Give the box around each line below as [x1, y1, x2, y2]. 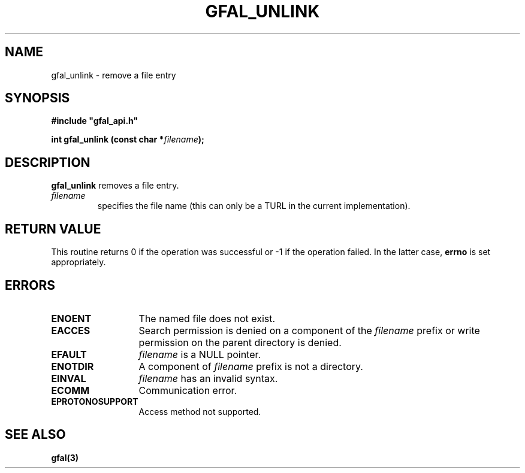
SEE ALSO [5, 427, 66, 442]
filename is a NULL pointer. [138, 348, 261, 360]
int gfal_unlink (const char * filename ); [51, 134, 204, 145]
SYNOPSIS [5, 90, 70, 106]
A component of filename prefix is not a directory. [138, 360, 363, 372]
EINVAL [51, 372, 86, 384]
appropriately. [51, 257, 106, 268]
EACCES [51, 324, 90, 336]
